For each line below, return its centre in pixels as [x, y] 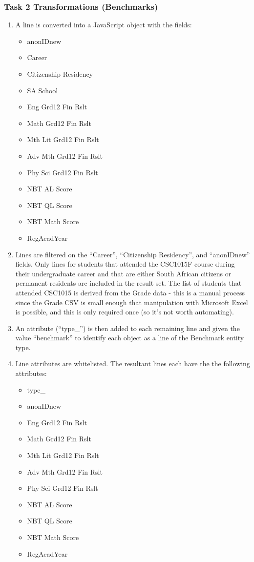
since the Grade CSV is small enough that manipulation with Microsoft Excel [132, 302]
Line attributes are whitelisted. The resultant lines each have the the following [133, 364]
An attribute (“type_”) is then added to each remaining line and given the [127, 328]
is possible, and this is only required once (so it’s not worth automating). [125, 312]
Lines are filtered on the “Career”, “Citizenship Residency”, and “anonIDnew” [133, 254]
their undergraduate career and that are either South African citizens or [123, 273]
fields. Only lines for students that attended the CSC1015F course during [125, 264]
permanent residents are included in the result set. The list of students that [128, 283]
